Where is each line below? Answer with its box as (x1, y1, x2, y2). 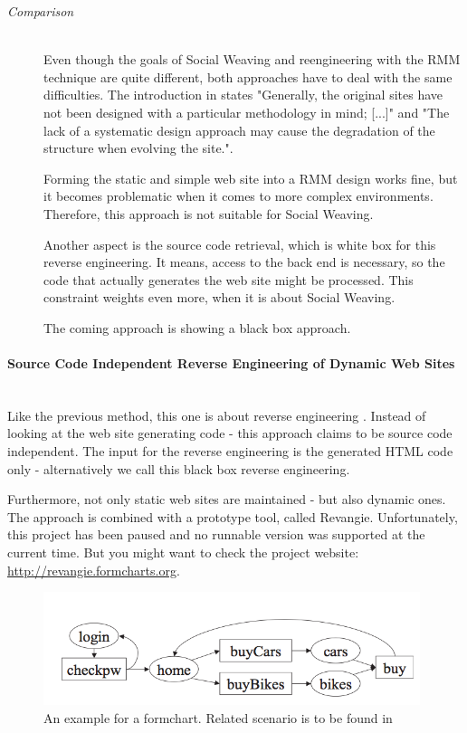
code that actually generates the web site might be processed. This (43, 270, 414, 289)
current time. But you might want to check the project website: (7, 543, 359, 562)
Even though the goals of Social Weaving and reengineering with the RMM (43, 50, 461, 69)
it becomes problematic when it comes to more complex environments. (43, 186, 434, 205)
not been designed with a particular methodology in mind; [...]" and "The (43, 102, 450, 121)
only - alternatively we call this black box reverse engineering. (7, 459, 350, 478)
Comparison (7, 2, 74, 20)
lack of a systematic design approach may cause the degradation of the (43, 120, 435, 139)
